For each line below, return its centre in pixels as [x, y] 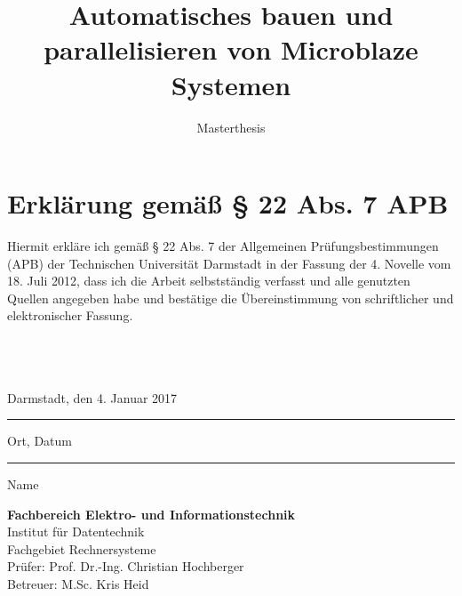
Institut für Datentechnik [76, 532]
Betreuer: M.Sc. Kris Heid [78, 583]
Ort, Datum [40, 441]
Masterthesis [231, 127]
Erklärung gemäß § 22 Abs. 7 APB [228, 203]
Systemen [231, 84]
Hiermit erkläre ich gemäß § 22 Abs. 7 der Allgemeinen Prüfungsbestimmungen [223, 246]
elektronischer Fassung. [70, 315]
